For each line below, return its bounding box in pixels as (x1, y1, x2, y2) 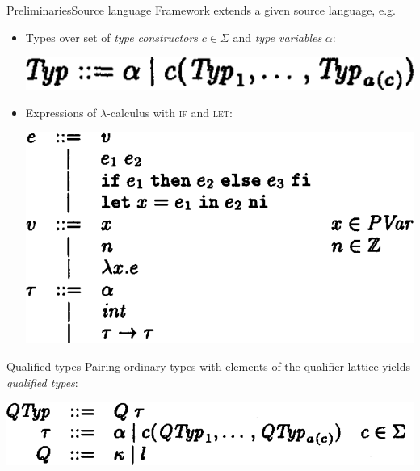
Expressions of (25, 104, 97, 121)
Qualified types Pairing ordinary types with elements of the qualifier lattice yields (6, 358, 411, 375)
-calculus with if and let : (107, 104, 233, 121)
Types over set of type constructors (25, 28, 199, 45)
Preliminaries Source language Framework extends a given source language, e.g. (6, 2, 396, 18)
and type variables (233, 28, 322, 45)
